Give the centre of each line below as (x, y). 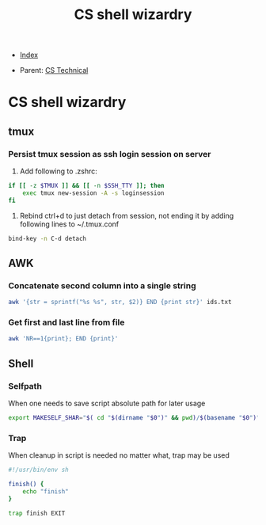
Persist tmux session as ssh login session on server (110, 154)
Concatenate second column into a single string (102, 285)
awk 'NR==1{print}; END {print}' (63, 339)
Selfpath (25, 386)
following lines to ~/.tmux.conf (69, 224)
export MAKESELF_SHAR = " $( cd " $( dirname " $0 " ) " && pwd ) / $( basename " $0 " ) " (134, 417)
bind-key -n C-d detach (47, 238)
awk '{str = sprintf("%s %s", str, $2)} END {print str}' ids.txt (120, 302)
